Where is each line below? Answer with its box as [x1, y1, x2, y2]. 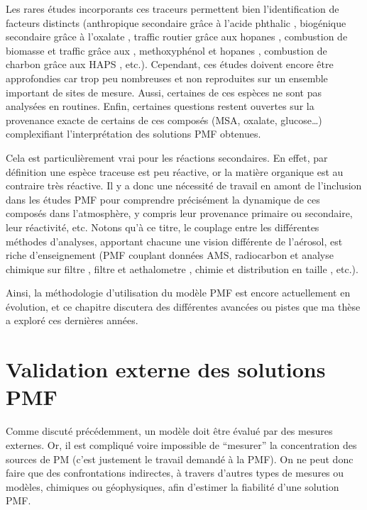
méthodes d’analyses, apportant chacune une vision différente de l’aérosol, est [6, 233, 343, 248]
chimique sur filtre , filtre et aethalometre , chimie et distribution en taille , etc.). [6, 261, 358, 276]
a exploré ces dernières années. [6, 313, 138, 328]
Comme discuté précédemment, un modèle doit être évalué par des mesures [6, 423, 333, 438]
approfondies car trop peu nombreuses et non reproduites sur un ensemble [6, 70, 328, 85]
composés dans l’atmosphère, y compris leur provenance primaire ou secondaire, [6, 206, 353, 221]
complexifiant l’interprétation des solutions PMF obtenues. [6, 126, 261, 141]
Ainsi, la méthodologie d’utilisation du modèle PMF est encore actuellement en [6, 285, 351, 300]
